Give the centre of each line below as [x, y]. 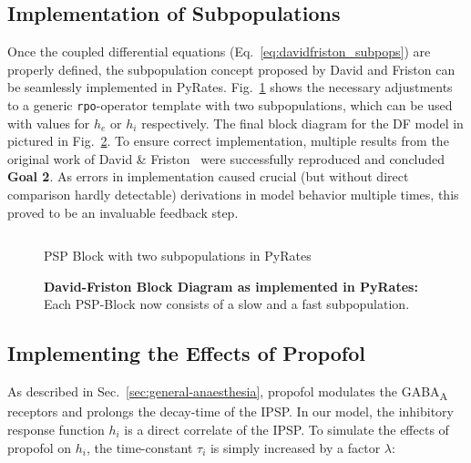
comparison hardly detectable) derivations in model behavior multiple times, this [233, 195]
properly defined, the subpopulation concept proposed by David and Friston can [231, 69]
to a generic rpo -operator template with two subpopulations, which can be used [230, 104]
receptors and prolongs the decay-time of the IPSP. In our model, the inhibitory [230, 412]
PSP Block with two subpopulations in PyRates [178, 256]
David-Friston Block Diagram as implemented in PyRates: [231, 286]
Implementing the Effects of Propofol [186, 353]
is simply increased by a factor [295, 447]
